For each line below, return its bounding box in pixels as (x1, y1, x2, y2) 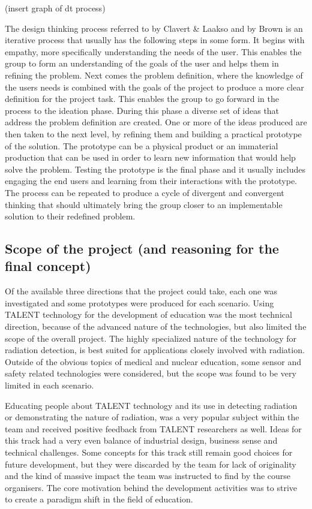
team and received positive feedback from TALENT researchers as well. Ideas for (5, 422, 302, 435)
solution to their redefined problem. (5, 210, 136, 222)
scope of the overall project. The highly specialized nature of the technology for (5, 332, 297, 344)
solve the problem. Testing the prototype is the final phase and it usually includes (5, 162, 306, 175)
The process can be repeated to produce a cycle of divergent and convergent (5, 186, 284, 198)
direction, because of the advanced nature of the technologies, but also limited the (5, 320, 307, 333)
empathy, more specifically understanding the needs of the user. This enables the (5, 45, 302, 58)
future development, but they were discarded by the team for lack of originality (5, 457, 296, 470)
